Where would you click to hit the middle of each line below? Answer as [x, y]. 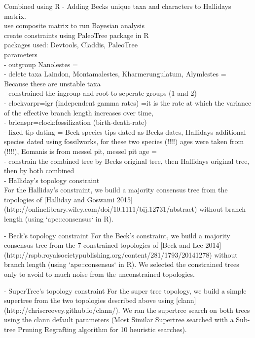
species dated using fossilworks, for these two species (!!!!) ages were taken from [124, 141]
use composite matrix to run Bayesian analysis [74, 25]
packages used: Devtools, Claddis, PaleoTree [71, 45]
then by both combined [39, 170]
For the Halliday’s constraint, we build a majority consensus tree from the [116, 190]
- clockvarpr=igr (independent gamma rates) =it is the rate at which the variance [128, 102]
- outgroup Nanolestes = [41, 64]
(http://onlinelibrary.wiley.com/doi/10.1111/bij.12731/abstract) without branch [125, 209]
